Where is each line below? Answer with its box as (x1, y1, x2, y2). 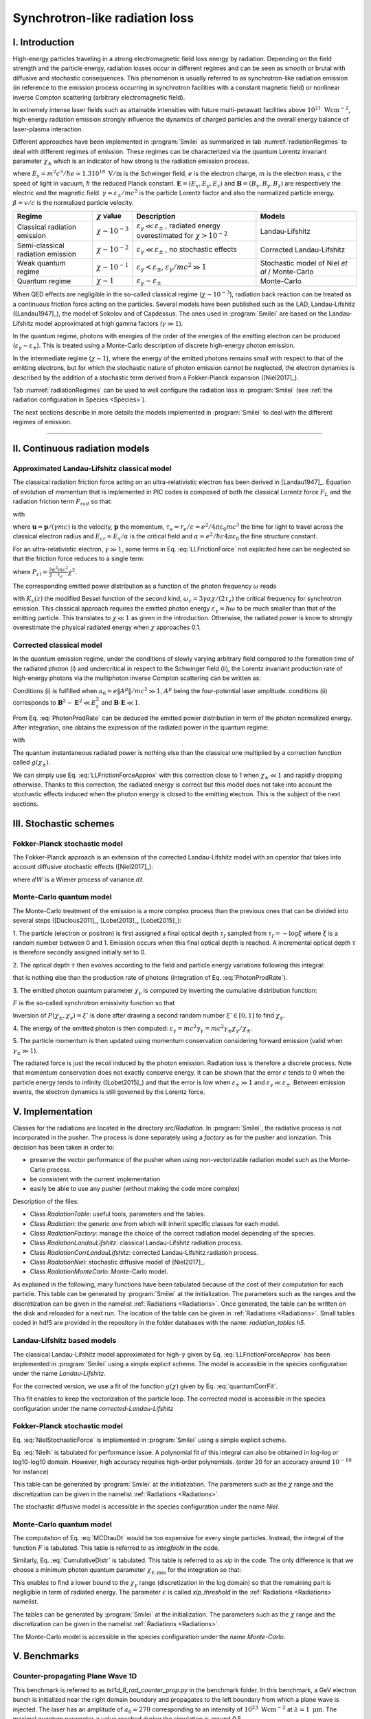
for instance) (12, 1467, 49, 1476)
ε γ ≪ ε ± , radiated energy (136, 221, 221, 232)
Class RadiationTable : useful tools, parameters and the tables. (30, 1210, 206, 1218)
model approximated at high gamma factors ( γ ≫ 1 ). (34, 319, 183, 327)
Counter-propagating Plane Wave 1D (12, 1672, 137, 1681)
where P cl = (12, 568, 48, 578)
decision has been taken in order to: (12, 1143, 115, 1151)
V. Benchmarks (12, 1650, 80, 1662)
